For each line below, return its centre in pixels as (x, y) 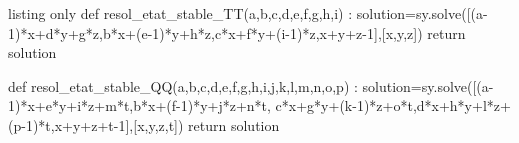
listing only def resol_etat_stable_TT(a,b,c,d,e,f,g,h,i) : (180, 13)
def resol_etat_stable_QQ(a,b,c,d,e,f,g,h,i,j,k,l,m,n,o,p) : (183, 85)
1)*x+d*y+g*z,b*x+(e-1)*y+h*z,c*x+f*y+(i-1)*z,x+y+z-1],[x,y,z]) (215, 32)
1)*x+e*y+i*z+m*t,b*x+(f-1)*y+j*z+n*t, (139, 105)
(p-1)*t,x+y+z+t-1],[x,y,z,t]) (96, 124)
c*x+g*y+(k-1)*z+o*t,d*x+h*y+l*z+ (393, 105)
